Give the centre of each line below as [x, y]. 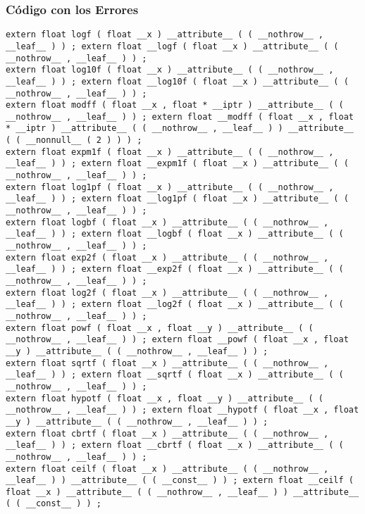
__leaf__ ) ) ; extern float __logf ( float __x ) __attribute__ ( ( [172, 46]
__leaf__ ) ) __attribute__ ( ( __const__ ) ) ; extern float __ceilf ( [180, 481]
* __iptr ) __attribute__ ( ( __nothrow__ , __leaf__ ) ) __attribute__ [180, 128]
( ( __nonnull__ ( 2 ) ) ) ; [74, 140]
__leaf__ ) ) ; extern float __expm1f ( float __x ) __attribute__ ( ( [177, 164]
